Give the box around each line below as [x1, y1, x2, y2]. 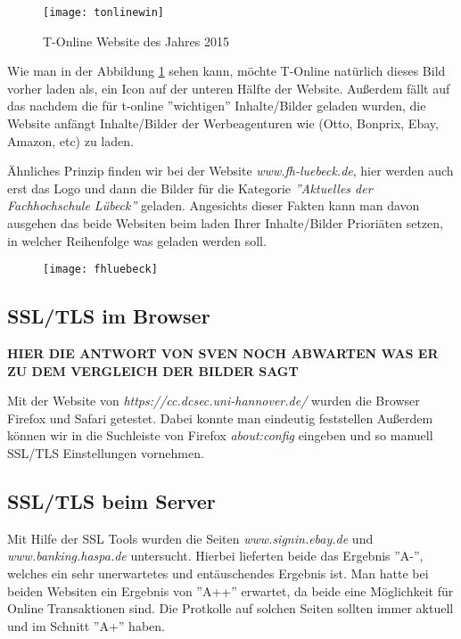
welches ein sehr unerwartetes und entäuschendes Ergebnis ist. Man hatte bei [7, 564, 429, 582]
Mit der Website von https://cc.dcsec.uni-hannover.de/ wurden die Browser [7, 391, 420, 410]
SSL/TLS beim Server [7, 487, 216, 514]
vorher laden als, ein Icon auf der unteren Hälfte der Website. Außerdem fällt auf [7, 78, 450, 97]
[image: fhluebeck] [43, 263, 158, 276]
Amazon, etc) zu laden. [7, 131, 134, 150]
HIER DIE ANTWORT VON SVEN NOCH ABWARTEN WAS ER [7, 344, 439, 363]
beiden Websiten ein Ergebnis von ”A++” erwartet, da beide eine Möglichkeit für [7, 581, 454, 600]
